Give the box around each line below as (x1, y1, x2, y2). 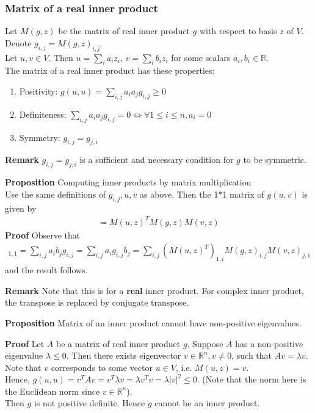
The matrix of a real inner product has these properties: (5, 64, 215, 77)
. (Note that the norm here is (197, 373, 306, 386)
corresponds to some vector (51, 361, 153, 373)
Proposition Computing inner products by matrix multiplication (5, 176, 252, 189)
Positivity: (19, 85, 58, 97)
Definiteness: (19, 107, 67, 120)
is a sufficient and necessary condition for (79, 153, 234, 166)
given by (5, 201, 37, 214)
